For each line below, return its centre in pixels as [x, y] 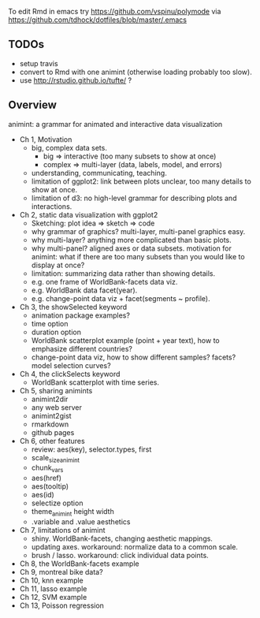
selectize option [57, 503]
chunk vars [47, 469]
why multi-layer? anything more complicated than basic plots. [132, 240]
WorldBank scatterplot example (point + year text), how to [125, 340]
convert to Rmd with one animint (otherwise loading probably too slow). [136, 72]
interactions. [52, 206]
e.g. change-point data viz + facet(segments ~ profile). [121, 298]
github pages [53, 432]
